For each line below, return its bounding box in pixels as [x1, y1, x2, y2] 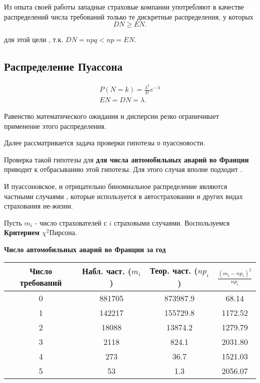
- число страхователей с [34, 217, 107, 228]
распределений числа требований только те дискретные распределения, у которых [4, 11, 253, 22]
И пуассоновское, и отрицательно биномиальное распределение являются [4, 180, 227, 191]
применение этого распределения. [4, 120, 106, 131]
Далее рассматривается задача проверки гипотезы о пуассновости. [4, 137, 205, 148]
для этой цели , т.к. [4, 34, 63, 45]
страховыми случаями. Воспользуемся [113, 217, 230, 228]
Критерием [4, 227, 39, 238]
